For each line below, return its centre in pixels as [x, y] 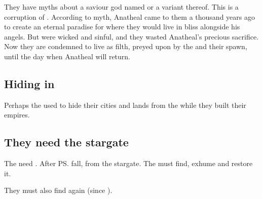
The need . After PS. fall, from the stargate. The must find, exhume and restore [128, 163]
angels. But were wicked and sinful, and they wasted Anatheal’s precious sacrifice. [132, 36]
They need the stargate [66, 142]
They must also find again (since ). [58, 190]
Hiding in [29, 83]
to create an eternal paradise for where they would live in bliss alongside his [122, 27]
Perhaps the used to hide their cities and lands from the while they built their [125, 105]
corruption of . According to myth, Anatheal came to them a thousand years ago [129, 16]
